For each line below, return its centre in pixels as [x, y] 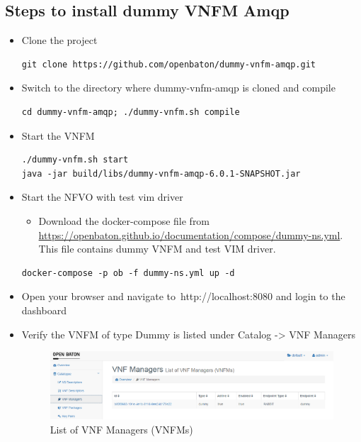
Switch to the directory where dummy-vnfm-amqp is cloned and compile [178, 88]
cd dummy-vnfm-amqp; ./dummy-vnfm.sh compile [131, 112]
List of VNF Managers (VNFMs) [121, 429]
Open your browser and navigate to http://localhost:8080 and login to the [183, 296]
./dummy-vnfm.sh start [75, 160]
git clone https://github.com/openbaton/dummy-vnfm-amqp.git [169, 64]
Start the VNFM [58, 135]
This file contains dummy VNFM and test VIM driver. [157, 249]
